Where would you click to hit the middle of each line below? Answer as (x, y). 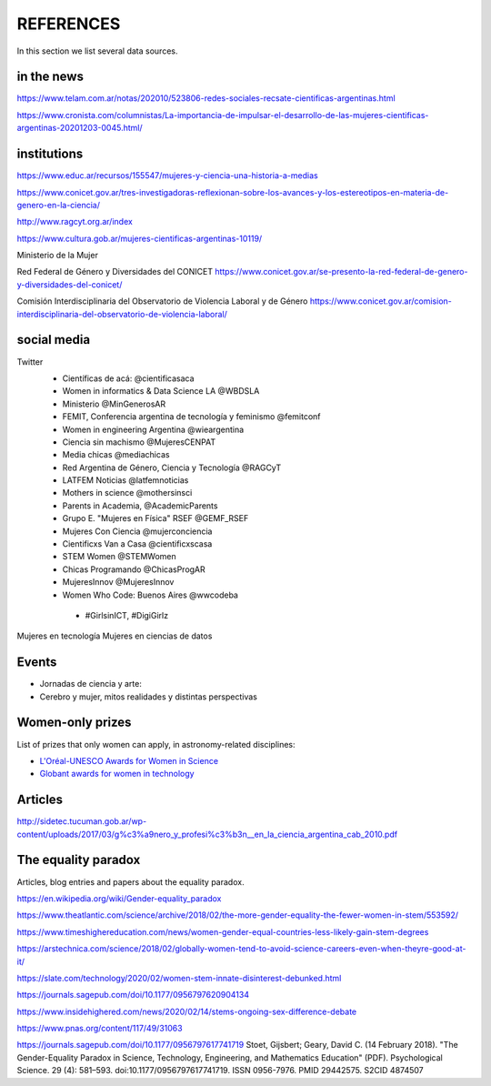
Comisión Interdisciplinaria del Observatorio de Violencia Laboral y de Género (162, 301)
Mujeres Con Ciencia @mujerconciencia (137, 531)
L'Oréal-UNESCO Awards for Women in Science (129, 760)
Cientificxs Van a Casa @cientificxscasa (137, 544)
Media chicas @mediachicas (116, 455)
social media (54, 340)
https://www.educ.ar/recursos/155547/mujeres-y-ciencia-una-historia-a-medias (167, 176)
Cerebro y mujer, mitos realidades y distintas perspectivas (149, 697)
